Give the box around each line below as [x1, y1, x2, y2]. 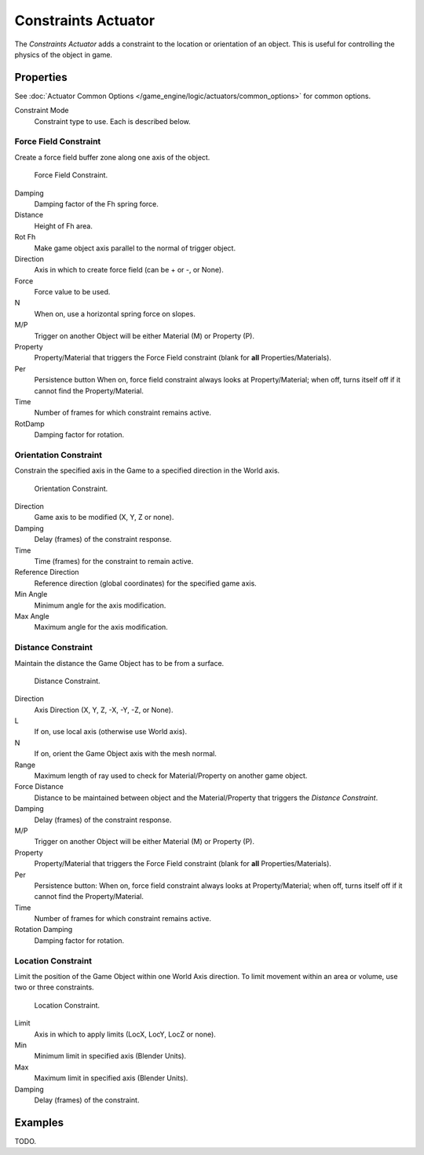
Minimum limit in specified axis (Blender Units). [34, 1051, 187, 1061]
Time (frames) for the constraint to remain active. [34, 557, 194, 566]
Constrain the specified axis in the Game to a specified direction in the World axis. [14, 466, 280, 475]
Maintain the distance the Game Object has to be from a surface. [14, 658, 225, 667]
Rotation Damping [14, 925, 73, 934]
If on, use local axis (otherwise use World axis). [34, 727, 188, 736]
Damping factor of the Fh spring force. [34, 199, 159, 208]
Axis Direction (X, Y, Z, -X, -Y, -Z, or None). [34, 705, 174, 715]
